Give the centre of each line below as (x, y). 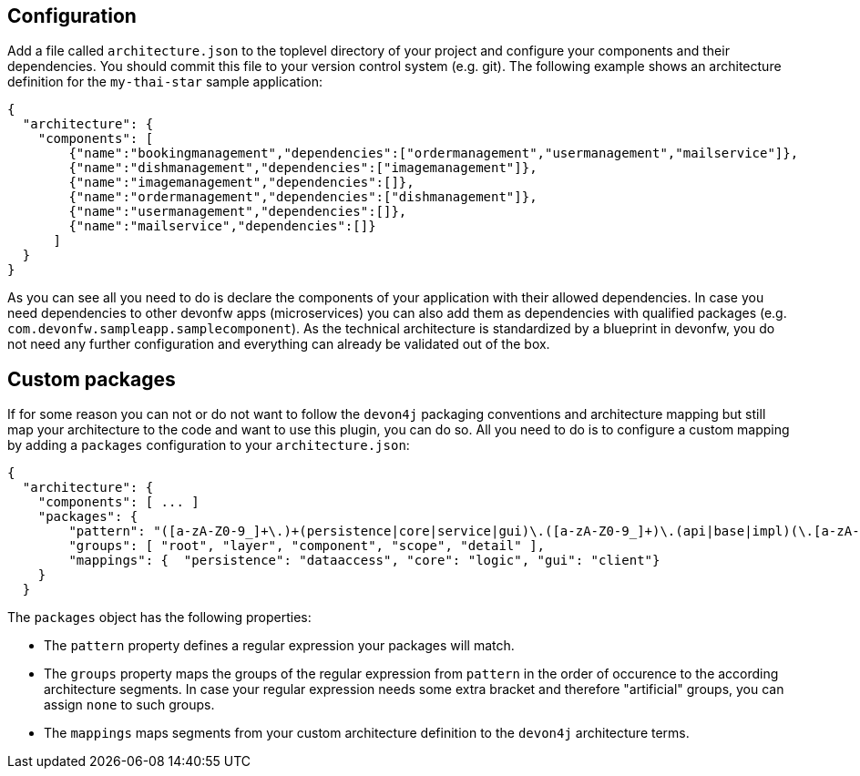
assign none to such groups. (129, 705)
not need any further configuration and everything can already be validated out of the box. (279, 344)
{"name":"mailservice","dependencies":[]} (222, 226)
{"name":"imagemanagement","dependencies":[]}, (241, 183)
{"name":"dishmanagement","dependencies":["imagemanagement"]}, (303, 168)
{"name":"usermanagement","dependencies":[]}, (238, 212)
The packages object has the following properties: (159, 618)
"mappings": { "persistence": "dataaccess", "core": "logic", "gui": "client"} (364, 561)
